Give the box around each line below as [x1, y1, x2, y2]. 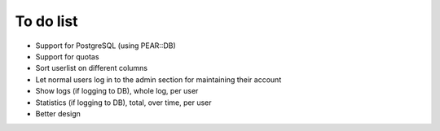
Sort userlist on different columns [35, 63, 148, 73]
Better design [35, 108, 81, 118]
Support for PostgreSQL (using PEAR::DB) [35, 41, 177, 50]
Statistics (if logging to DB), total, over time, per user [35, 98, 212, 107]
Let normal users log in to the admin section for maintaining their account [35, 74, 282, 85]
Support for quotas [35, 51, 99, 61]
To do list [15, 12, 78, 30]
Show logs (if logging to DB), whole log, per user [35, 86, 199, 96]
